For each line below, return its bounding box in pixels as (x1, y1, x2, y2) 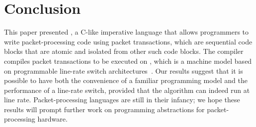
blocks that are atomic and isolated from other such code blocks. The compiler (4, 46, 244, 56)
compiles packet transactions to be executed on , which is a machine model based (4, 55, 252, 66)
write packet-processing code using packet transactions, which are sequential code (4, 36, 253, 46)
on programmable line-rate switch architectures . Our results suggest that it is (4, 65, 243, 76)
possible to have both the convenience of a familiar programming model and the (4, 75, 248, 85)
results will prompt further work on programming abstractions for (4, 104, 205, 114)
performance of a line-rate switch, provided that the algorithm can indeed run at (4, 85, 250, 95)
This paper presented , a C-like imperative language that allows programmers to (4, 27, 249, 37)
